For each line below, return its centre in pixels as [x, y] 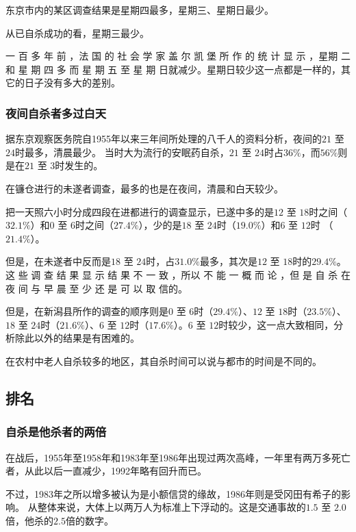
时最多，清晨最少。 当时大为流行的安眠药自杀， [122, 152]
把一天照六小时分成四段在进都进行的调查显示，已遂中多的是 [140, 211]
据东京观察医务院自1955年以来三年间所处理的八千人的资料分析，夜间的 [164, 139]
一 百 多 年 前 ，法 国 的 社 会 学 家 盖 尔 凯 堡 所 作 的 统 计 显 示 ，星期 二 [178, 56]
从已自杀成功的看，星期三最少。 [77, 33]
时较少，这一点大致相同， [276, 324]
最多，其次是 [228, 261]
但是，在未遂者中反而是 [58, 261]
